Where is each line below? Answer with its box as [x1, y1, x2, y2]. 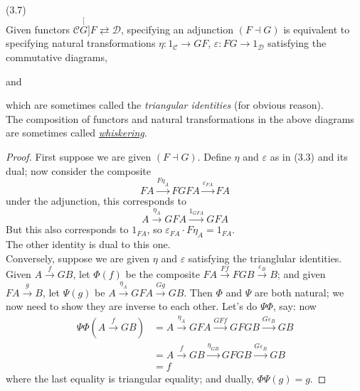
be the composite [125, 267, 200, 282]
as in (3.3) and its [270, 149, 348, 164]
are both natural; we [254, 284, 344, 299]
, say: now [272, 299, 317, 314]
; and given [277, 267, 326, 282]
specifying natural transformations [6, 36, 156, 50]
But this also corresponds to [6, 222, 129, 237]
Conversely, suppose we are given [6, 250, 150, 265]
